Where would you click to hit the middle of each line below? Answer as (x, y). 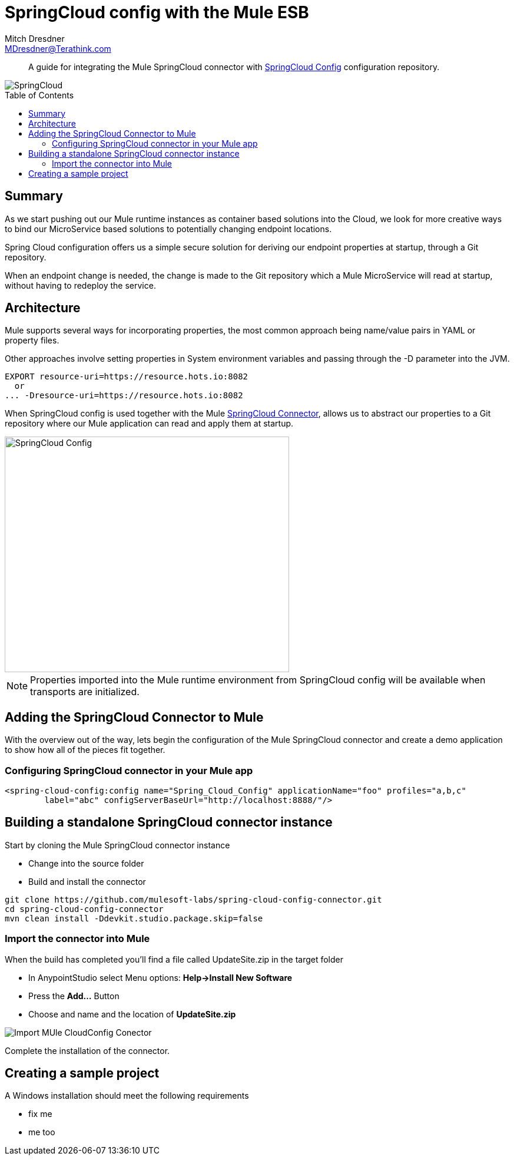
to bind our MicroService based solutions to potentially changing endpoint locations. (168, 229)
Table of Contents (39, 95)
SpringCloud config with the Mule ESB (157, 12)
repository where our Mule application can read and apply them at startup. (149, 424)
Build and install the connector (87, 881)
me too (42, 1132)
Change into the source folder (86, 863)
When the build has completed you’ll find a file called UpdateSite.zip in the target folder (174, 959)
